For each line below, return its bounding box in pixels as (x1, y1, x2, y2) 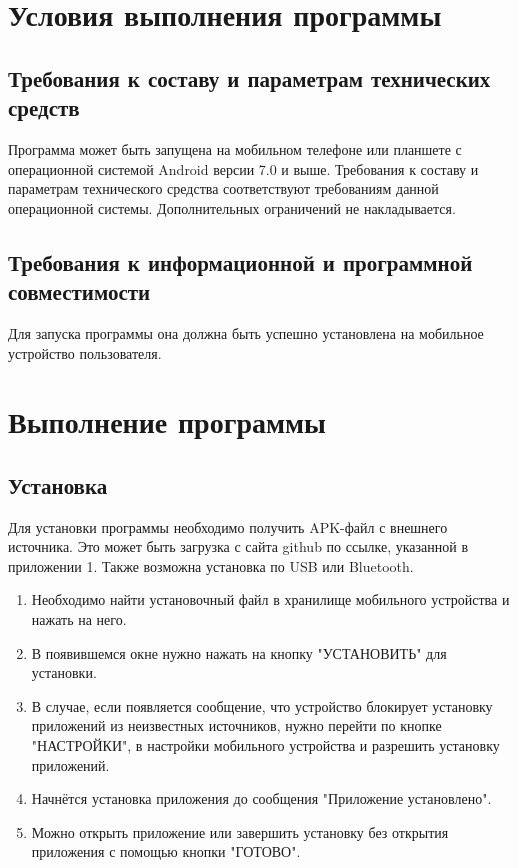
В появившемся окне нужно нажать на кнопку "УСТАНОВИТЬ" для (31, 642, 447, 663)
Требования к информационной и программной (8, 246, 473, 277)
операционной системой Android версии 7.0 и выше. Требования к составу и (8, 158, 479, 179)
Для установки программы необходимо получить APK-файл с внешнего (8, 516, 448, 537)
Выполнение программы (8, 401, 326, 442)
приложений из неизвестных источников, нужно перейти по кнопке (31, 715, 442, 736)
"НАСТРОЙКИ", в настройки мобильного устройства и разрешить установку (31, 735, 500, 756)
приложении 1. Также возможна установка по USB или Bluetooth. (8, 555, 414, 576)
